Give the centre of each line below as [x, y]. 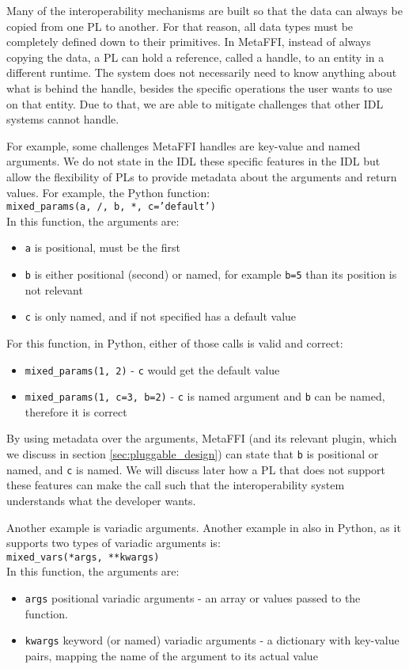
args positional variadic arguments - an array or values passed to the [193, 597]
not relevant [54, 289]
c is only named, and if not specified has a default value [161, 316]
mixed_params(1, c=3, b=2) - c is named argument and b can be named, [205, 396]
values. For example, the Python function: [108, 192]
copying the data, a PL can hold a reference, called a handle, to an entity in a [195, 57]
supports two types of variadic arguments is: [114, 543]
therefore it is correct [76, 411]
